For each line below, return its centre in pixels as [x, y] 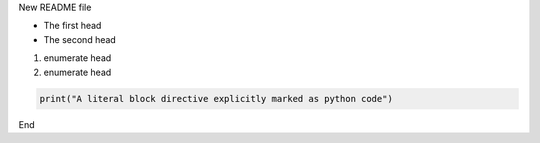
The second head [80, 39]
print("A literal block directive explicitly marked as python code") [216, 98]
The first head [72, 26]
